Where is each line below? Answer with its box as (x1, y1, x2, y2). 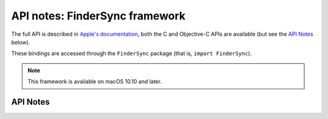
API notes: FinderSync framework (11, 9, 186, 22)
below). (11, 38, 30, 46)
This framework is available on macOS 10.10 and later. (27, 78, 162, 85)
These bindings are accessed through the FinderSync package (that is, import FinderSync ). (11, 50, 252, 57)
